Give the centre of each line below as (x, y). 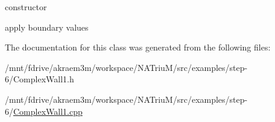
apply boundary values (47, 27)
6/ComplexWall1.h (40, 79)
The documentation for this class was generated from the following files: (138, 47)
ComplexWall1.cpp (48, 111)
